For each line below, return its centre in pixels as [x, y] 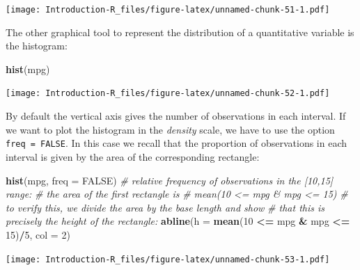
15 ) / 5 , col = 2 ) [38, 234]
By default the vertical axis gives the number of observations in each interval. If [176, 116]
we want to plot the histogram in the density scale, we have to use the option [170, 129]
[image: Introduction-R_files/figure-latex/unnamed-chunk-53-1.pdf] [168, 259]
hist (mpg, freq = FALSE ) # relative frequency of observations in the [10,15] [170, 180]
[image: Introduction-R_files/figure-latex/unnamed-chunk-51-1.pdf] [168, 10]
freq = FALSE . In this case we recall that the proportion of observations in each [177, 143]
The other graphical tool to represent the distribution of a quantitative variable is [180, 32]
